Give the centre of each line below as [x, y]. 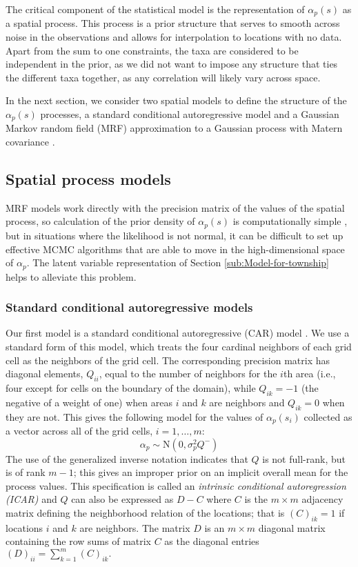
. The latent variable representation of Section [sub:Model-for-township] [178, 262]
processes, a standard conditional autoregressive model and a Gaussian [190, 114]
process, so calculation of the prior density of [100, 221]
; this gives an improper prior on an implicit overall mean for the [211, 472]
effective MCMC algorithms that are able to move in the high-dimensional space [175, 249]
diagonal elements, [44, 374]
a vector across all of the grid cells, [79, 430]
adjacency [322, 499]
